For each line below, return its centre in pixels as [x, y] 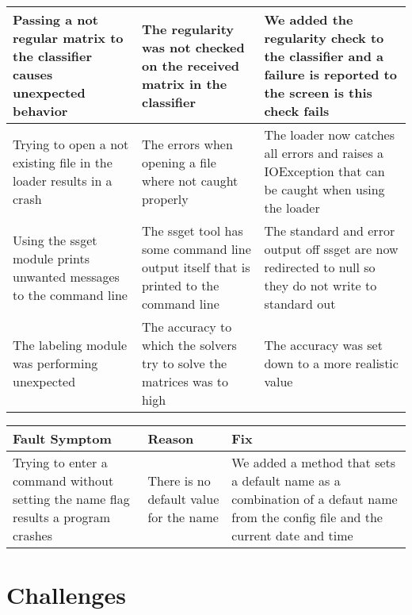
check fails [297, 111]
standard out [300, 304]
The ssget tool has [192, 231]
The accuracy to [187, 327]
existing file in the [63, 162]
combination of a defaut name [315, 499]
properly [165, 198]
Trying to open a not [71, 144]
